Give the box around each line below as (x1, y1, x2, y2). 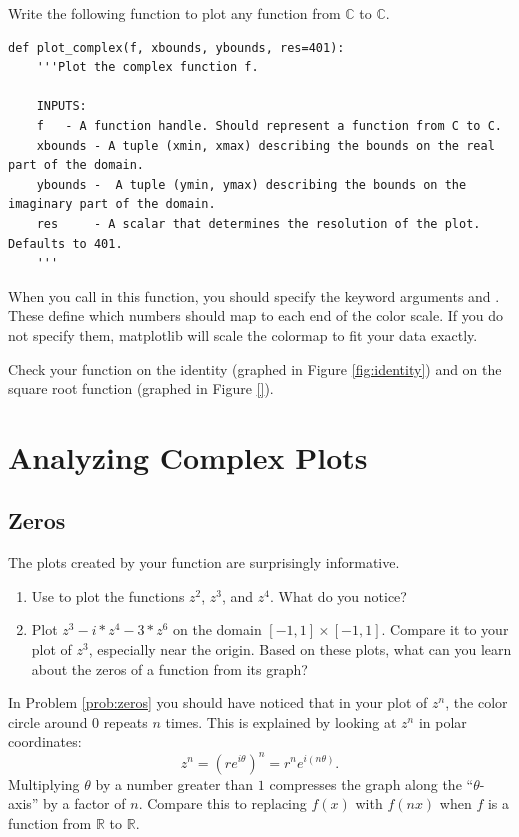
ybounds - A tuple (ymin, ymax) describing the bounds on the (36, 177, 467, 192)
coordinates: (8, 731, 82, 752)
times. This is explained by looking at (165, 711, 397, 732)
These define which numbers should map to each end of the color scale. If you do (8, 305, 504, 326)
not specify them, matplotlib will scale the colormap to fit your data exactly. (8, 324, 478, 345)
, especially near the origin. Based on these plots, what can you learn (88, 639, 512, 660)
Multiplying (8, 773, 80, 794)
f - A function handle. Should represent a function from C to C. (36, 118, 502, 133)
